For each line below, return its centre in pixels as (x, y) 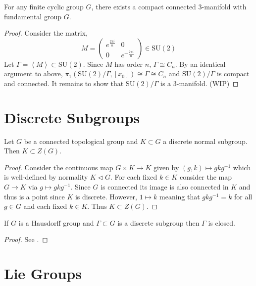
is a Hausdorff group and (56, 222)
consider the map (206, 177)
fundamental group (33, 16)
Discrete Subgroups (72, 117)
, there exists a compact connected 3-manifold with (169, 6)
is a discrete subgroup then (158, 222)
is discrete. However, (106, 196)
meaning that (180, 196)
